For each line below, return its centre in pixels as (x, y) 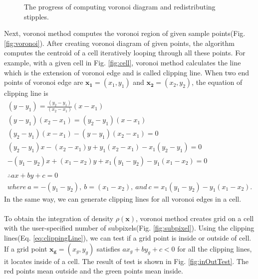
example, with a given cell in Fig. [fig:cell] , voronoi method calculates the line (123, 62)
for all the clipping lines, (215, 248)
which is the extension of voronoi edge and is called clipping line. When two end (127, 72)
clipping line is (26, 93)
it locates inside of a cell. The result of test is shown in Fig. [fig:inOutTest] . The (126, 261)
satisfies (108, 248)
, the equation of (217, 82)
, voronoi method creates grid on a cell (195, 218)
